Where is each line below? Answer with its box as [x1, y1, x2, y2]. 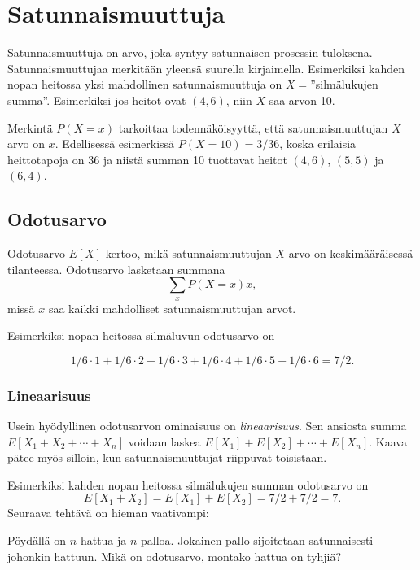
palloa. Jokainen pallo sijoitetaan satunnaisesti [141, 532, 374, 549]
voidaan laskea [128, 433, 201, 450]
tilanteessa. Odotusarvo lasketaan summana [7, 260, 225, 277]
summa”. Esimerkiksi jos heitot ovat [7, 91, 186, 108]
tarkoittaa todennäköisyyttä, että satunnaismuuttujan [118, 119, 388, 136]
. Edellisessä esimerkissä [55, 135, 175, 152]
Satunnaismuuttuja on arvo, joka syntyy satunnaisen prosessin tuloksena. [7, 44, 373, 61]
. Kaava [369, 433, 407, 450]
